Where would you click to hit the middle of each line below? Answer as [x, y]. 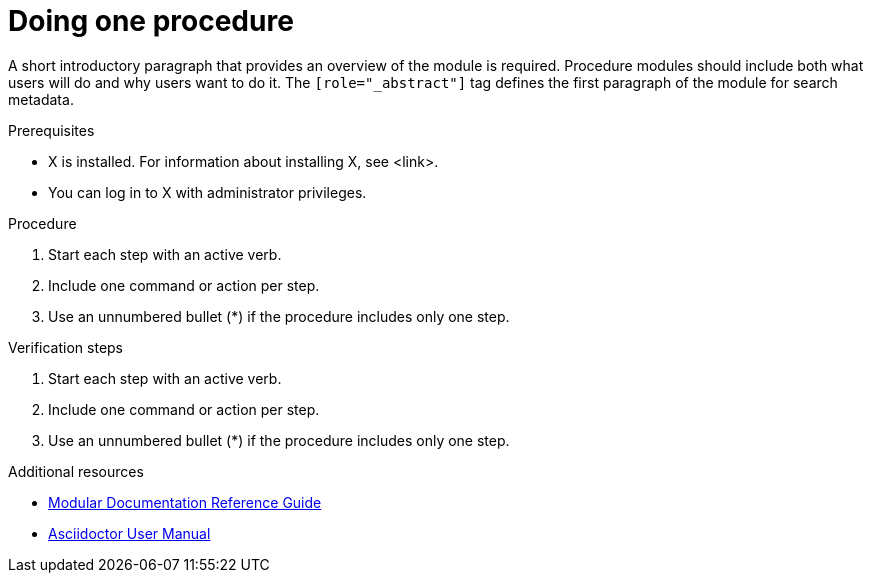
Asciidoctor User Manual [129, 533]
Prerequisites [51, 130]
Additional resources [76, 471]
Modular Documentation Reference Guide [185, 502]
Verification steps [66, 347]
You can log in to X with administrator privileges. [207, 192]
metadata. [41, 99]
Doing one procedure [151, 21]
